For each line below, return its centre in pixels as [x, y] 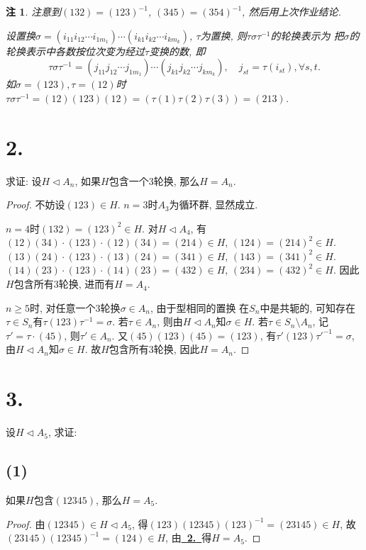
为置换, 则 [223, 35]
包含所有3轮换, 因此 [154, 349]
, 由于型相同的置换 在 [200, 307]
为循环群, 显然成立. [213, 204]
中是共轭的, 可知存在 [307, 307]
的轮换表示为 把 [307, 35]
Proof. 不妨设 [35, 204]
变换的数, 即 [177, 51]
